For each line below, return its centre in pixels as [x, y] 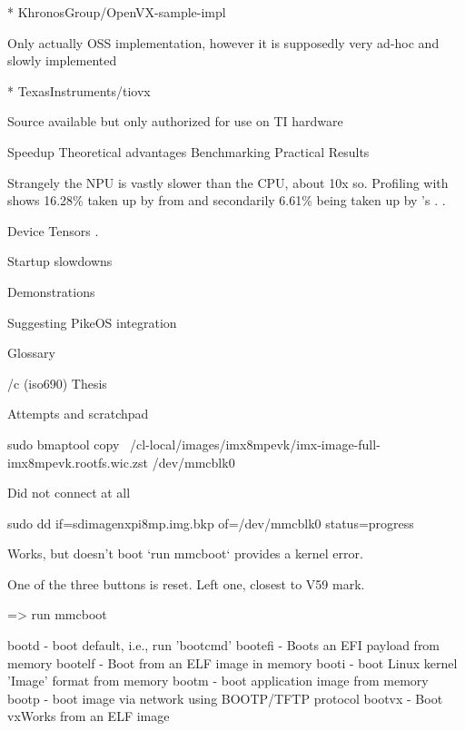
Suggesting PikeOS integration [92, 322]
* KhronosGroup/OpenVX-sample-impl [117, 12]
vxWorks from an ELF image [89, 716]
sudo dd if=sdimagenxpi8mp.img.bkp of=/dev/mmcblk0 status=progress [211, 523]
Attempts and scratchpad [78, 414]
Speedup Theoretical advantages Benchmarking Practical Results [188, 151]
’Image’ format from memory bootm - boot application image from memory [218, 681]
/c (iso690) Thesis [57, 383]
